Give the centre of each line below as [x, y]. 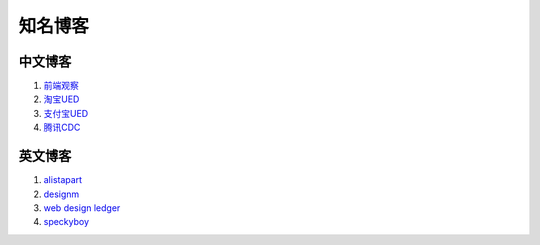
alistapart [63, 180]
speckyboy [66, 222]
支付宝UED [66, 113]
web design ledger [82, 207]
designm [61, 194]
